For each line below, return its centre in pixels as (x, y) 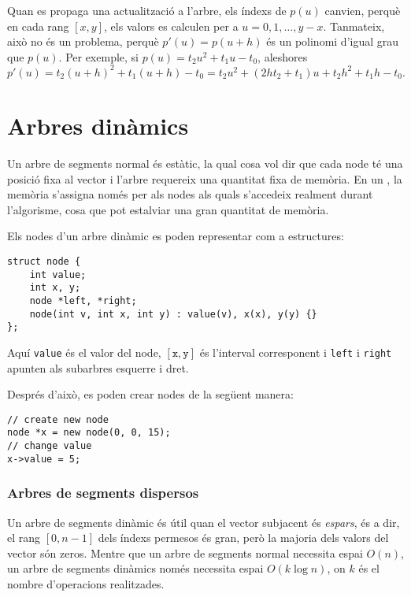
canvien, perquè (363, 10)
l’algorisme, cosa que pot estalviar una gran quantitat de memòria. (168, 209)
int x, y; (55, 288)
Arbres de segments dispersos (103, 493)
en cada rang (38, 26)
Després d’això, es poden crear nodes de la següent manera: (150, 394)
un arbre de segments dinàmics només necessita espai (135, 568)
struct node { (44, 261)
